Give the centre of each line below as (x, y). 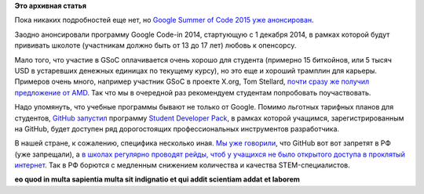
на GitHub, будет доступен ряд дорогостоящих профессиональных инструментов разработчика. (177, 128)
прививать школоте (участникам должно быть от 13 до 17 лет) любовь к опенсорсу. (155, 45)
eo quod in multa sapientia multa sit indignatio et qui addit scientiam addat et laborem (157, 179)
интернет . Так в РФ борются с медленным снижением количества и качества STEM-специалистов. (182, 165)
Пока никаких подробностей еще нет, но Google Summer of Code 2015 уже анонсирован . (164, 20)
